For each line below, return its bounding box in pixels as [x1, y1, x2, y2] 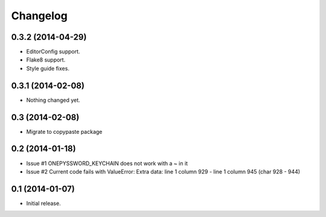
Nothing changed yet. [26, 96, 81, 104]
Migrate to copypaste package [26, 128, 103, 135]
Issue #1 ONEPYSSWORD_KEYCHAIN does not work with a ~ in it [26, 160, 188, 167]
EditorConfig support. [26, 48, 80, 55]
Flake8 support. [26, 56, 66, 63]
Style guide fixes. [26, 64, 69, 72]
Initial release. [26, 200, 61, 207]
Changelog [11, 9, 68, 22]
